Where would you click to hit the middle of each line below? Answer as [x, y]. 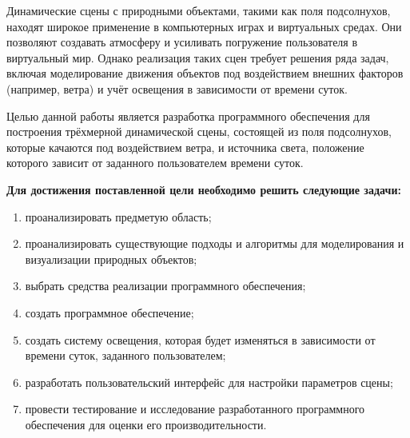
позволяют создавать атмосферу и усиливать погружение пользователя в [182, 42]
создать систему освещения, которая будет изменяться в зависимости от [200, 339]
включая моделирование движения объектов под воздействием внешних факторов [205, 73]
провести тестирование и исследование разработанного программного [195, 409]
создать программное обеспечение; [109, 312]
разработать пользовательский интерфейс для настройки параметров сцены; [209, 382]
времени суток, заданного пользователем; [125, 355]
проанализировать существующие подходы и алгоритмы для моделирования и [215, 243]
